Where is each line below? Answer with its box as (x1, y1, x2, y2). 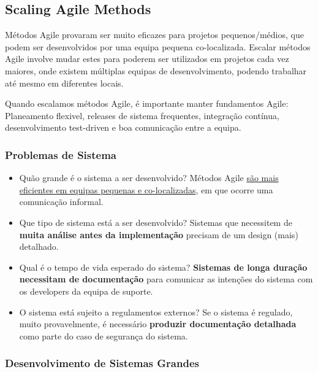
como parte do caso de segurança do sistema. (19, 329, 188, 342)
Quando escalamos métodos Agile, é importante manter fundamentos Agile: (5, 97, 289, 110)
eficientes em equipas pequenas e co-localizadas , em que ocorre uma (19, 183, 273, 196)
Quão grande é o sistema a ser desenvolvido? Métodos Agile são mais (19, 171, 279, 184)
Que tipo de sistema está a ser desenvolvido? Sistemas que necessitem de (19, 215, 292, 228)
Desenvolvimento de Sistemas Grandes (5, 355, 199, 371)
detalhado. (19, 240, 59, 253)
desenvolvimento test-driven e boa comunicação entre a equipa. (5, 121, 241, 134)
